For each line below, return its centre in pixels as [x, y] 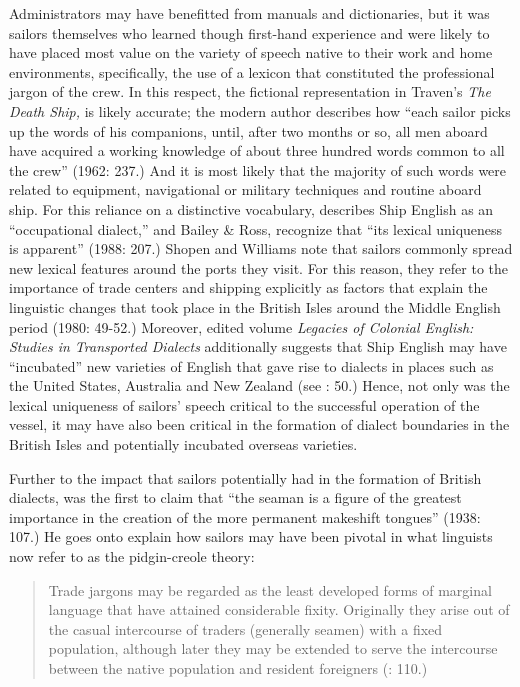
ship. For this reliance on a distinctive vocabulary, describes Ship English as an [251, 208]
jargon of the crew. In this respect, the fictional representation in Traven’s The [250, 91]
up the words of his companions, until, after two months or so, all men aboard [248, 130]
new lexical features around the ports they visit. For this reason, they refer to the [259, 267]
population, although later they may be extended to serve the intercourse [273, 648]
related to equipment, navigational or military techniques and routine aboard [245, 189]
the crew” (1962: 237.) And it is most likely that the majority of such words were [258, 169]
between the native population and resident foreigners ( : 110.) [238, 668]
